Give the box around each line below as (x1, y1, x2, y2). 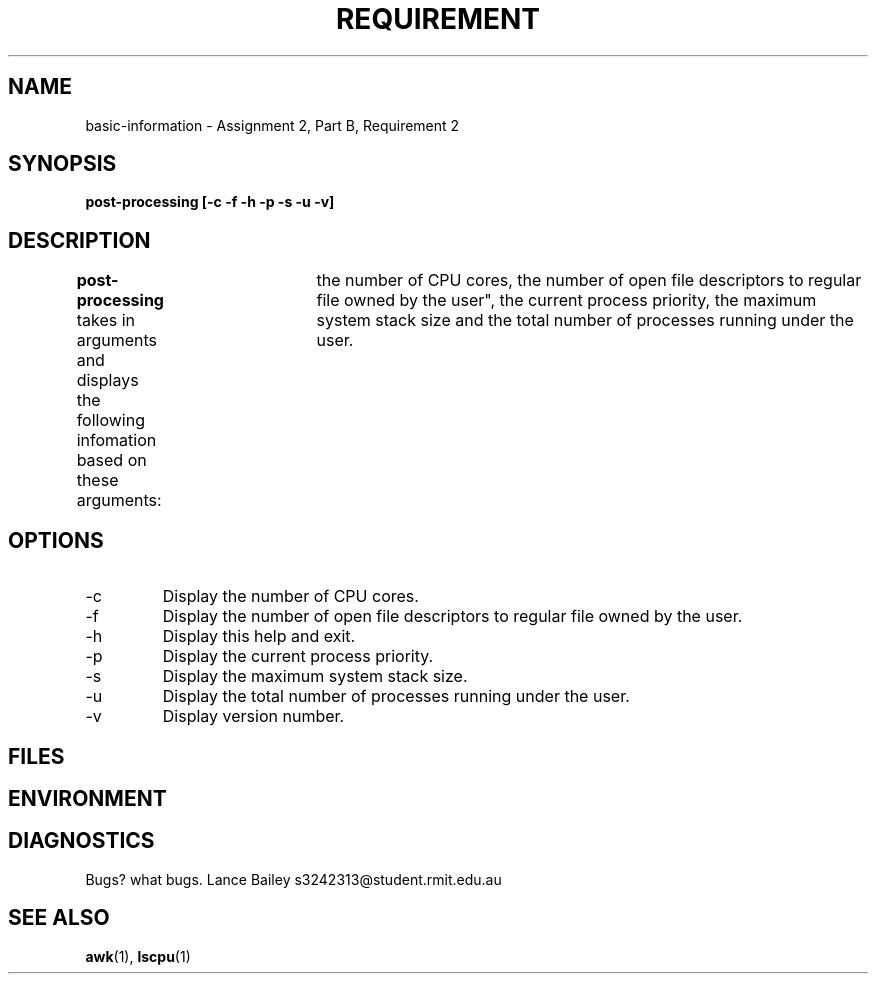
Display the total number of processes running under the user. (162, 686, 630, 707)
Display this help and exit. (162, 626, 356, 647)
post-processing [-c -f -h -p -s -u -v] (85, 193, 335, 211)
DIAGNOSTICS (8, 828, 155, 854)
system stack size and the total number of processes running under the (316, 310, 854, 331)
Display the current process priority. (162, 646, 434, 667)
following (76, 410, 145, 431)
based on (76, 450, 147, 471)
